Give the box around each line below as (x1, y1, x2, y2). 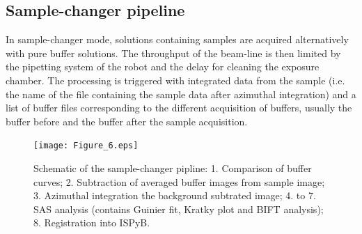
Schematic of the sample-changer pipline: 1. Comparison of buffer (33, 161, 312, 175)
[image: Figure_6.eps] (33, 141, 139, 151)
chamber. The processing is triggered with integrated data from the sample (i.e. (6, 72, 345, 87)
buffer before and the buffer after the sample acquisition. (6, 114, 248, 128)
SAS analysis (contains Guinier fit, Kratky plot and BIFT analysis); (33, 201, 324, 216)
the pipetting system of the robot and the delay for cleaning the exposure (6, 59, 320, 74)
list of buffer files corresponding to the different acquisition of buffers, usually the (6, 100, 352, 115)
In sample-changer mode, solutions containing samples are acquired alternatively (6, 32, 349, 47)
